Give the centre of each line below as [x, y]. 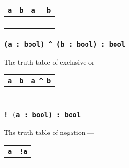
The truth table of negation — [49, 132]
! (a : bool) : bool [43, 115]
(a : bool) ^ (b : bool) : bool [65, 44]
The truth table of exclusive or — [54, 61]
